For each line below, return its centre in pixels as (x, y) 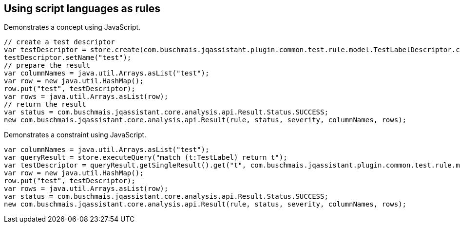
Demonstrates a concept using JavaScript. (72, 27)
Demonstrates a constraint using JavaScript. (75, 135)
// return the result (45, 104)
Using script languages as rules (82, 9)
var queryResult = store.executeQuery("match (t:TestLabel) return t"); (146, 158)
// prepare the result (47, 66)
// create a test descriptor (59, 42)
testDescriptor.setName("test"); (68, 58)
